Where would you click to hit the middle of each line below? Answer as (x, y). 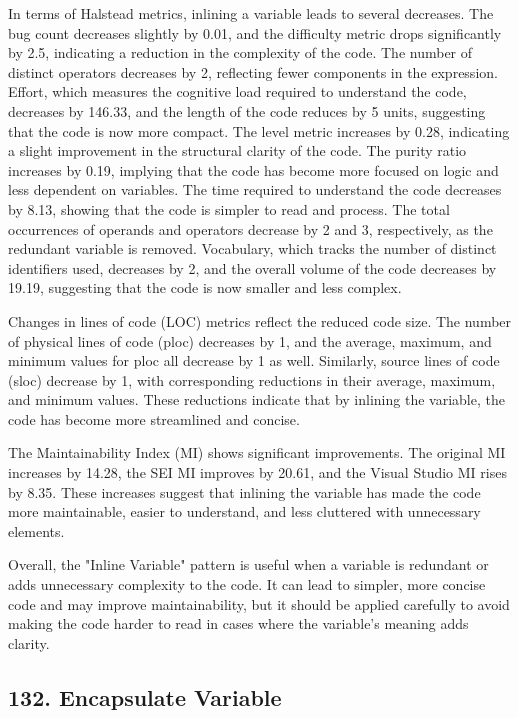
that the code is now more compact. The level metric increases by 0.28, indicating (259, 130)
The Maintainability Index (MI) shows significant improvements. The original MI (257, 452)
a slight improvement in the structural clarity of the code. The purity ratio (237, 150)
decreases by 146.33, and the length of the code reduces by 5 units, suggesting (247, 110)
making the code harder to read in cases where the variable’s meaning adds (238, 623)
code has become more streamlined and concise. (154, 418)
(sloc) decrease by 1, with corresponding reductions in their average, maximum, (252, 379)
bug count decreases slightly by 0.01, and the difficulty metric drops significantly (255, 32)
